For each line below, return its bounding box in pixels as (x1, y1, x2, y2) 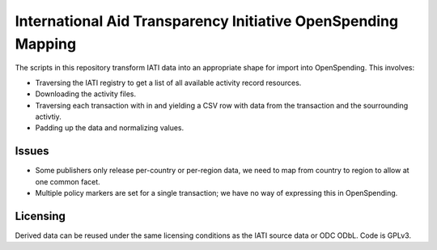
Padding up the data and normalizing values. (35, 123, 185, 133)
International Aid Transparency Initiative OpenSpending (15, 12, 399, 30)
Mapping (15, 35, 77, 53)
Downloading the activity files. (35, 89, 137, 99)
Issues (15, 144, 49, 158)
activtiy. (35, 112, 62, 121)
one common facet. (35, 176, 100, 186)
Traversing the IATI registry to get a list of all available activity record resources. (35, 78, 302, 87)
